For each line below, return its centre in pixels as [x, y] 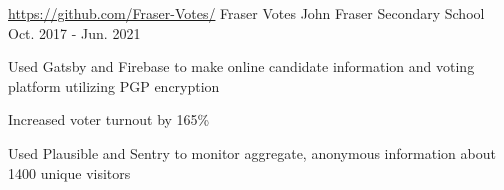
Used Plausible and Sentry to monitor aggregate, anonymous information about [252, 152]
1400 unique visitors [69, 172]
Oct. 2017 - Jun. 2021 [74, 32]
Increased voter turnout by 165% [109, 119]
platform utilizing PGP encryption [114, 85]
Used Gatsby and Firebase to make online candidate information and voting [241, 66]
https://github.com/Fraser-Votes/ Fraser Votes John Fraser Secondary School [246, 13]
